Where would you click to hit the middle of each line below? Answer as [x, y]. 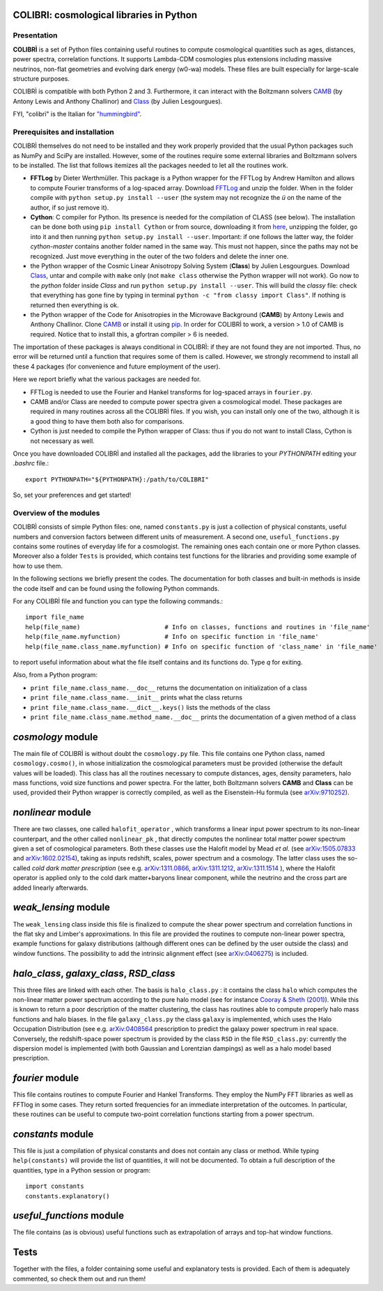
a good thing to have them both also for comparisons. [107, 421]
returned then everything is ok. [75, 305]
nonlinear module [52, 813]
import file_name [55, 617]
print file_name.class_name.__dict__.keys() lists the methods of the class [150, 707]
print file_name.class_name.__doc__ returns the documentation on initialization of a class [169, 688]
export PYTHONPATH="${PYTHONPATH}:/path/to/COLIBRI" [117, 479]
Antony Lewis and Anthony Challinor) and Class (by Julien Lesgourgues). [118, 101]
